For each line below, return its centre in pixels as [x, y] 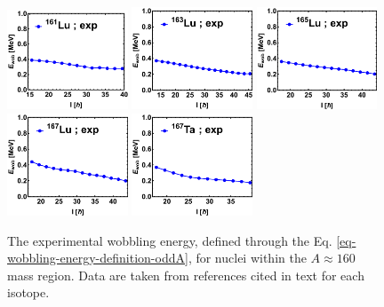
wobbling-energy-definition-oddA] [98, 258]
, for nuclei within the [247, 258]
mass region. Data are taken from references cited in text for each [186, 275]
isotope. [28, 292]
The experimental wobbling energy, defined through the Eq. [170, 240]
